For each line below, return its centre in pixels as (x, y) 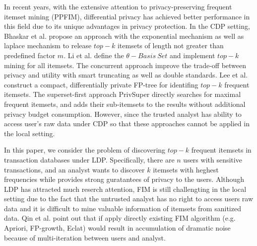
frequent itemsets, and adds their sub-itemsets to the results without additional (125, 104)
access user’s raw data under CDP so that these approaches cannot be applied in (127, 123)
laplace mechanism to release (48, 45)
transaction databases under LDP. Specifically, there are (89, 159)
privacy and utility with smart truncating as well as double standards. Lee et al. (126, 75)
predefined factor (30, 55)
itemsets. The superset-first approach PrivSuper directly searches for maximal (123, 94)
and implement (193, 55)
